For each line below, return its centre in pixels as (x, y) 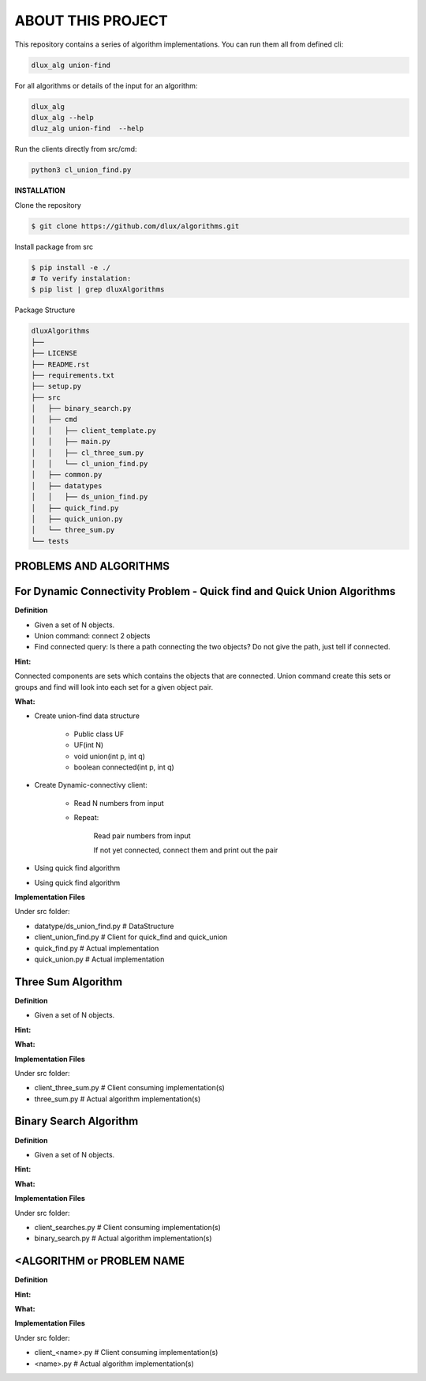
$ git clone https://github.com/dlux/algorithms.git (135, 226)
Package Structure (45, 310)
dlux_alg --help (63, 117)
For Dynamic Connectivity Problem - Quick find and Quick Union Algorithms (205, 591)
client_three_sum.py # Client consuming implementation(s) (129, 1088)
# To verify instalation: (81, 278)
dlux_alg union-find (71, 65)
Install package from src (54, 246)
